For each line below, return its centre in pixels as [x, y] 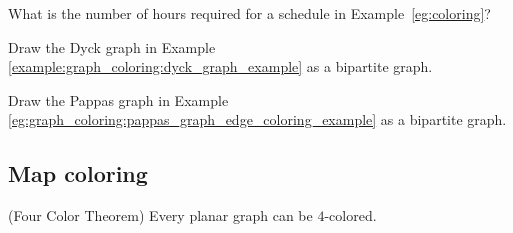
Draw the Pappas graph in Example [118, 99]
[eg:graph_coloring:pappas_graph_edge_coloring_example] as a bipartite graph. [257, 119]
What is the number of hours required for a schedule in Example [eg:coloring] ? [249, 13]
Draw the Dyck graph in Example [112, 46]
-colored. [350, 215]
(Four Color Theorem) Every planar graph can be [160, 215]
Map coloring [78, 173]
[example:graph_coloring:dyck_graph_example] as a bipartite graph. [220, 66]
